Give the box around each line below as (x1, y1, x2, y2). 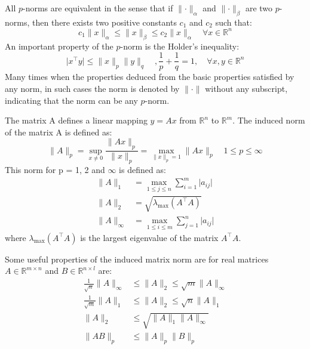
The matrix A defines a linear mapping (5, 114, 148, 126)
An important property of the (5, 39, 113, 52)
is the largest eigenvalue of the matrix (80, 231, 219, 243)
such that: (215, 16, 252, 28)
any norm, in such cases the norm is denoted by (5, 82, 180, 94)
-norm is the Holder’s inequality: (120, 39, 240, 52)
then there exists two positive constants (32, 16, 177, 28)
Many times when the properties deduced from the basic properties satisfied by (5, 70, 294, 83)
